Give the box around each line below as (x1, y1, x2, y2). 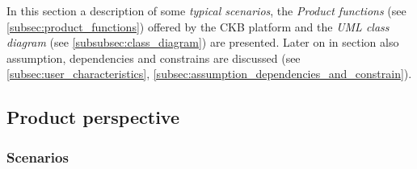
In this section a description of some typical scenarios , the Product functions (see (6, 2, 406, 19)
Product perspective (6, 105, 179, 130)
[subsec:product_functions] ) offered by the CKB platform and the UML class (6, 18, 390, 35)
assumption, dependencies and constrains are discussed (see (6, 49, 301, 66)
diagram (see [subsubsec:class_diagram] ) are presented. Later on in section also (6, 34, 399, 51)
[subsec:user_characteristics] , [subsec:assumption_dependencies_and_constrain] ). (6, 65, 412, 82)
